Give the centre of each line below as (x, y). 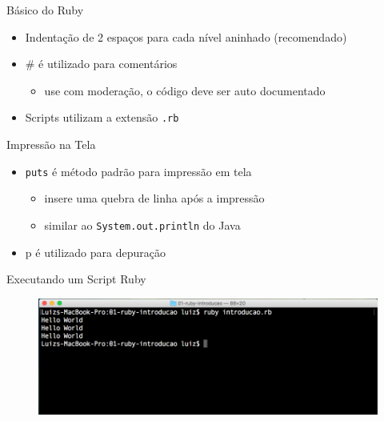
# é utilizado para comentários (101, 64)
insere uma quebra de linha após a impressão (154, 198)
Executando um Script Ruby (76, 279)
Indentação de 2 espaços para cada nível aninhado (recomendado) (186, 36)
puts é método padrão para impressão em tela (138, 171)
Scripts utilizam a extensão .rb (102, 117)
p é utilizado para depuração (95, 252)
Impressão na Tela (51, 144)
